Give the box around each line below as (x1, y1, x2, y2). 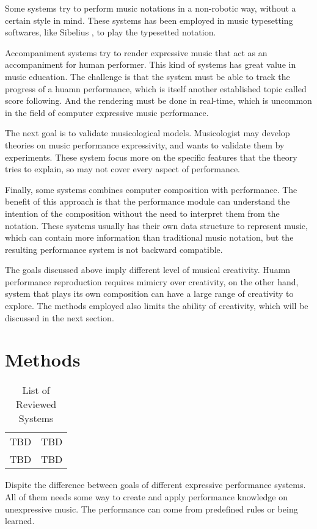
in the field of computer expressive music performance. (5, 106, 209, 119)
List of (22, 383, 50, 398)
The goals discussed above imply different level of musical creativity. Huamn (5, 263, 291, 276)
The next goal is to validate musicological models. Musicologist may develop (5, 126, 290, 139)
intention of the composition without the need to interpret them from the (5, 206, 280, 219)
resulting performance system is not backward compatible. (5, 243, 223, 255)
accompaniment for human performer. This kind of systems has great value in (5, 58, 296, 71)
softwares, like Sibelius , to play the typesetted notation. (5, 26, 216, 38)
